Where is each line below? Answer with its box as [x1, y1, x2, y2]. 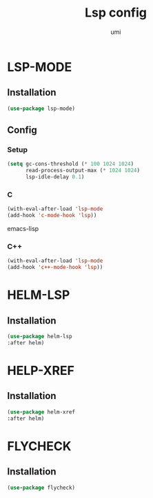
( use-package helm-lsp [7, 333, 72, 340]
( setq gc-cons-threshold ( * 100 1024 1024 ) [7, 160, 134, 167]
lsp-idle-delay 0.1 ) [25, 174, 85, 181]
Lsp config [85, 5, 147, 21]
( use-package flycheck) [7, 484, 76, 491]
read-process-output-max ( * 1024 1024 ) [25, 167, 140, 174]
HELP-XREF [7, 362, 74, 378]
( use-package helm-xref [7, 408, 76, 416]
